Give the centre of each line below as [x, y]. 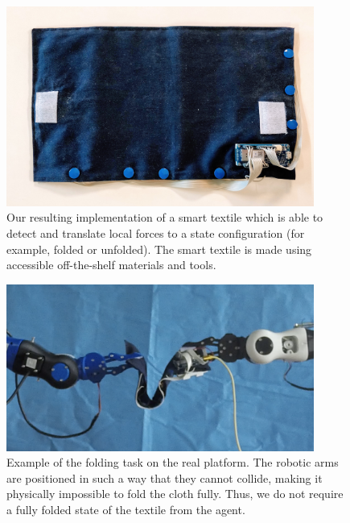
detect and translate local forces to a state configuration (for [156, 232]
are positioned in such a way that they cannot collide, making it [165, 477]
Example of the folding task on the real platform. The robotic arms [173, 462]
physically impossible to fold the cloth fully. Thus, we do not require [175, 494]
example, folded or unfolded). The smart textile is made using [159, 249]
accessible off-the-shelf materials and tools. [111, 265]
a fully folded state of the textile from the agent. [126, 509]
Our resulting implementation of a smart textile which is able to [165, 217]
